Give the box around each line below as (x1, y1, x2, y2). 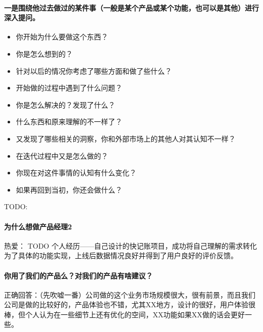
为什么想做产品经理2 (4, 221, 72, 231)
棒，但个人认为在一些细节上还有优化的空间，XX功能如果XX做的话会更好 (4, 309, 245, 319)
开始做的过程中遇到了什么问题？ (16, 82, 122, 93)
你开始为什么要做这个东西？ (16, 31, 108, 42)
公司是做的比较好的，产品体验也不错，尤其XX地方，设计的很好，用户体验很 (4, 299, 255, 310)
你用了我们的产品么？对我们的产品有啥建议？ (4, 270, 153, 280)
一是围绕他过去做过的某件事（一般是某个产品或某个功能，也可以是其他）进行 (4, 2, 259, 13)
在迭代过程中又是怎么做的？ (16, 150, 108, 161)
